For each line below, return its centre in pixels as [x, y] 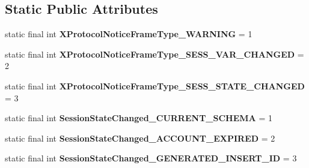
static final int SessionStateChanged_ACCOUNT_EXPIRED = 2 [140, 138]
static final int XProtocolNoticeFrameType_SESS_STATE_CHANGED [155, 85]
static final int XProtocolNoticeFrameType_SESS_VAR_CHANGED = [154, 54]
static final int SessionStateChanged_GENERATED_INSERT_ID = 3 [151, 158]
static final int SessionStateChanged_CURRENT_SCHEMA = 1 [139, 118]
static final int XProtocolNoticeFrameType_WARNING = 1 [129, 34]
